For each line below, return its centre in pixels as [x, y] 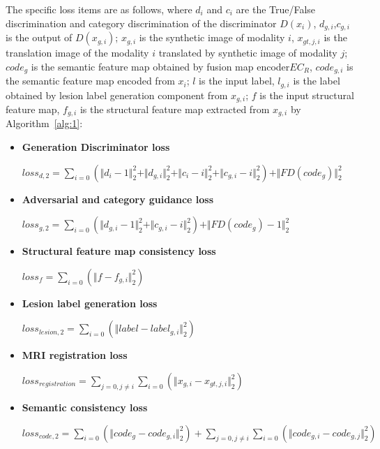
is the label [317, 81]
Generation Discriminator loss [96, 147]
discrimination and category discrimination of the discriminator [141, 23]
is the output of [39, 37]
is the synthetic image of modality [212, 37]
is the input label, [237, 81]
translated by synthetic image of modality [248, 53]
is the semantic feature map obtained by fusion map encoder [160, 66]
